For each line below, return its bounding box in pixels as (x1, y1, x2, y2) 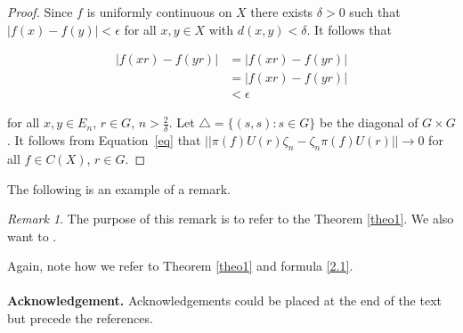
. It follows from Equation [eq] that (7, 131, 201, 150)
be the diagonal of (319, 113, 418, 132)
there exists (250, 3, 313, 20)
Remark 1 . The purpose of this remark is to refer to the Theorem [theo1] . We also (7, 209, 454, 228)
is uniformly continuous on (86, 3, 232, 20)
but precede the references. (7, 309, 153, 328)
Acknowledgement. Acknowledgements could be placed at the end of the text (7, 291, 442, 310)
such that (349, 3, 401, 20)
